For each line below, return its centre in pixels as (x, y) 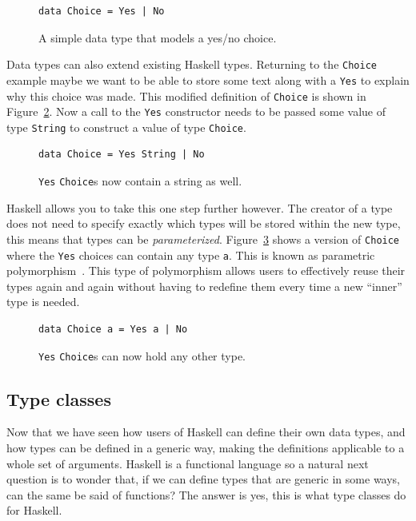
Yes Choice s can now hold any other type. (142, 355)
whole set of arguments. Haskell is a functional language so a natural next (188, 463)
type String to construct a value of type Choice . (126, 127)
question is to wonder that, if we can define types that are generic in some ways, (204, 479)
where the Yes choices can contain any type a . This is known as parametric (191, 255)
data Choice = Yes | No (102, 11)
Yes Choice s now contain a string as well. (140, 181)
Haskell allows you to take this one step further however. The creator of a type (200, 207)
